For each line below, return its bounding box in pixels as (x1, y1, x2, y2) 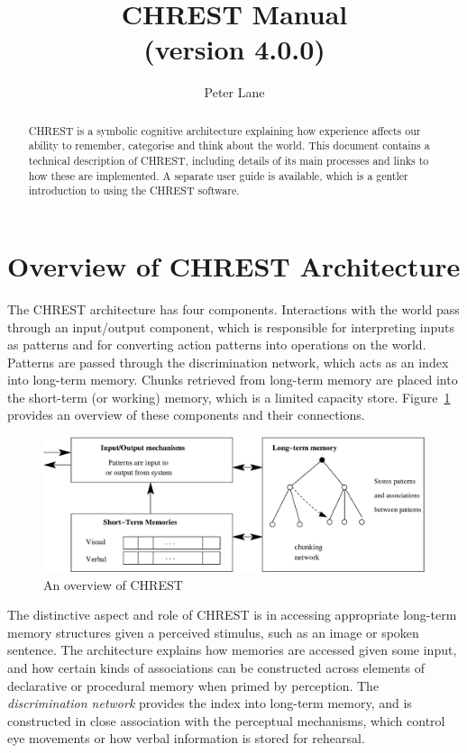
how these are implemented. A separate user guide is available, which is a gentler (28, 168, 408, 183)
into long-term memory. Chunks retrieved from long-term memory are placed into (7, 370, 458, 389)
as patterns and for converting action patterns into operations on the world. (7, 335, 426, 354)
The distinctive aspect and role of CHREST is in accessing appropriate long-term (7, 605, 457, 624)
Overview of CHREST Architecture (7, 247, 461, 284)
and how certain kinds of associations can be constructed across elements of (7, 658, 426, 676)
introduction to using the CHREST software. (28, 183, 240, 198)
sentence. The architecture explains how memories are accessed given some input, (7, 640, 457, 659)
